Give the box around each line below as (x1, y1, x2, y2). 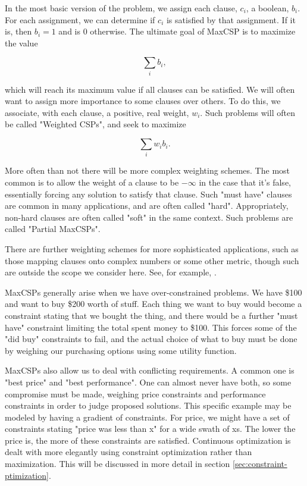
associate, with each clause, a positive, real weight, (5, 106, 189, 118)
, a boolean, (246, 2, 289, 14)
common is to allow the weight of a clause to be (5, 176, 179, 188)
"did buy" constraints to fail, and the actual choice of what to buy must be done (5, 333, 297, 345)
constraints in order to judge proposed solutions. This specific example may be (5, 399, 292, 412)
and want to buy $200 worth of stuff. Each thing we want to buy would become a (5, 297, 302, 310)
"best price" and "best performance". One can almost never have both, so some (5, 375, 292, 388)
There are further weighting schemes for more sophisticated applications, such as (5, 242, 299, 255)
